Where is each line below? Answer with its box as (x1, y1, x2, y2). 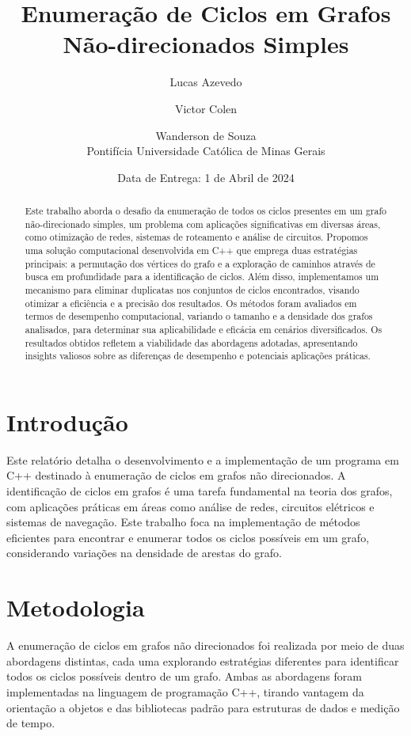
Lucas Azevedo (169, 74, 242, 90)
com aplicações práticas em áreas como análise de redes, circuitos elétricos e (6, 498, 375, 514)
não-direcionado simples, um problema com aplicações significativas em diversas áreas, (25, 217, 381, 230)
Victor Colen (174, 100, 238, 116)
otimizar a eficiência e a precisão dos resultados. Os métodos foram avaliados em (25, 296, 357, 309)
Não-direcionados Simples (63, 28, 349, 60)
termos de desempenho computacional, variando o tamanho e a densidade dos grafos (25, 309, 373, 323)
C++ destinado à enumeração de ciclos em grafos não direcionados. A (6, 467, 346, 484)
